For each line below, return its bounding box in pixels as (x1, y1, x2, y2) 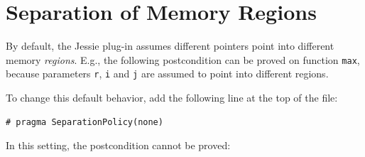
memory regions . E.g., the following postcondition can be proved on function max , (6, 52, 360, 67)
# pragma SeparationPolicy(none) (6, 117, 163, 127)
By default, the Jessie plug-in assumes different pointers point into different (6, 38, 334, 53)
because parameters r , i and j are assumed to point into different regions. (6, 66, 329, 81)
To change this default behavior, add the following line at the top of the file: (6, 90, 338, 105)
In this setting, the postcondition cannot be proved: (6, 138, 231, 153)
